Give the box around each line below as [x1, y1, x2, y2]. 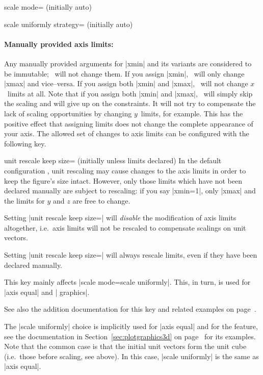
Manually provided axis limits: [4, 38, 114, 49]
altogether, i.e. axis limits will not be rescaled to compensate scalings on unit [4, 222, 246, 233]
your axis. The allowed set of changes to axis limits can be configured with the [4, 128, 249, 139]
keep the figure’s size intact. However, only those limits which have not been [4, 175, 242, 186]
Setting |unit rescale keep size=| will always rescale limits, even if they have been [4, 249, 257, 260]
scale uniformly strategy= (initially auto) [4, 18, 133, 29]
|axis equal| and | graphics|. [4, 286, 90, 297]
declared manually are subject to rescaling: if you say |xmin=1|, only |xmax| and [4, 185, 256, 196]
